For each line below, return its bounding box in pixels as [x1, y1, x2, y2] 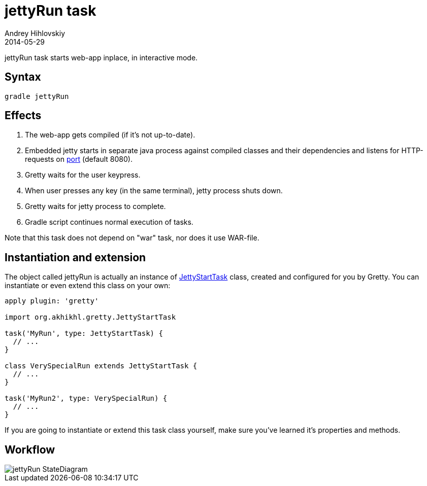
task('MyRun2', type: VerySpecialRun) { [5, 394, 168, 403]
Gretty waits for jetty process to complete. [25, 202, 166, 211]
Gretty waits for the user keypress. [25, 170, 141, 180]
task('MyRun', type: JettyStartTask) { [5, 329, 163, 338]
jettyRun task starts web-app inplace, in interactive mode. [5, 53, 198, 62]
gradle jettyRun [5, 92, 69, 100]
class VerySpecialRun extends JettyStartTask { [5, 362, 198, 370]
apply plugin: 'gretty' [5, 297, 99, 305]
